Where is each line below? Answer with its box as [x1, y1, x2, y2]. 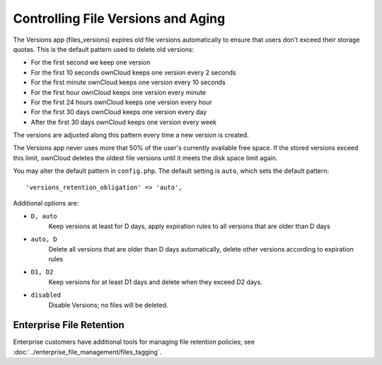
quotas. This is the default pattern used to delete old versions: [13, 45, 195, 53]
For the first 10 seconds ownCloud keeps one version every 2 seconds [30, 68, 236, 77]
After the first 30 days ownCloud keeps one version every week [30, 118, 217, 126]
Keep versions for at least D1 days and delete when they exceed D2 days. [48, 277, 263, 286]
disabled [30, 291, 62, 299]
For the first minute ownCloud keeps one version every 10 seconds [30, 78, 226, 86]
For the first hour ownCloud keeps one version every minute [30, 88, 207, 96]
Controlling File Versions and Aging [13, 11, 226, 26]
